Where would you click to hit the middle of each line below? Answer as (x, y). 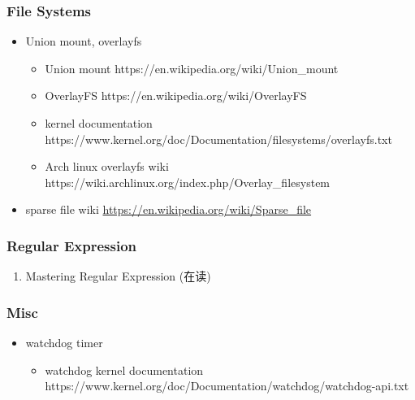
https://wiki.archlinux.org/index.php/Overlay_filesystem (188, 182)
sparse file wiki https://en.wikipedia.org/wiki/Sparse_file (169, 209)
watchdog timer (64, 342)
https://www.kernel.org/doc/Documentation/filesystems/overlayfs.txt (218, 139)
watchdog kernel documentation (124, 370)
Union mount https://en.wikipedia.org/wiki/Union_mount (192, 68)
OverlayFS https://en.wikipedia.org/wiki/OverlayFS (176, 96)
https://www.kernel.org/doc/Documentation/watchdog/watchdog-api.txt (227, 386)
